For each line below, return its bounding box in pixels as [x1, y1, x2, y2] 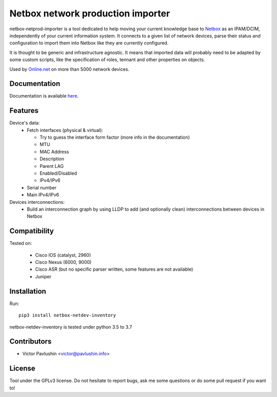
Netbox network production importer [9, 8, 170, 19]
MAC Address [39, 148, 69, 155]
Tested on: [9, 240, 32, 247]
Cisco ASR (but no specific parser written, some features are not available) [35, 266, 193, 272]
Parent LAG [39, 163, 64, 169]
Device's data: [9, 120, 40, 126]
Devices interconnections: [9, 199, 65, 205]
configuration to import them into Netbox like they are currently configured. [9, 40, 169, 46]
